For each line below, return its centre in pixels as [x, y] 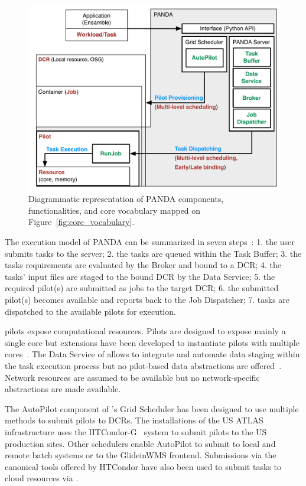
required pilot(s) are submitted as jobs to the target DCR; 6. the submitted [142, 288]
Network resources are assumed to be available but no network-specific [132, 377]
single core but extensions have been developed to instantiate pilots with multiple [152, 342]
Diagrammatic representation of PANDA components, [126, 199]
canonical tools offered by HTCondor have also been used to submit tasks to [143, 466]
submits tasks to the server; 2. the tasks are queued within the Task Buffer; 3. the [153, 253]
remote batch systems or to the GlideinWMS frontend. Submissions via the [141, 455]
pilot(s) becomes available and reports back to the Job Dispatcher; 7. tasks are [147, 300]
